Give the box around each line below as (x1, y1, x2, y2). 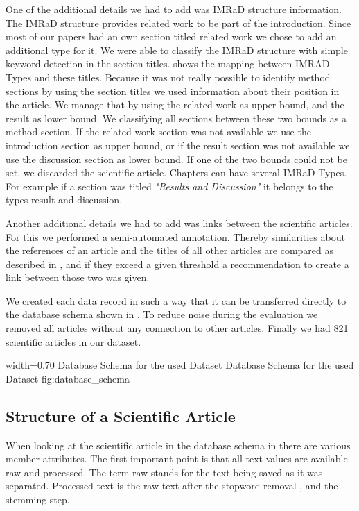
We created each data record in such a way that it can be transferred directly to (6, 293, 347, 308)
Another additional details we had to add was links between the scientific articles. (6, 215, 353, 230)
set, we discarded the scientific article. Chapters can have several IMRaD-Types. (6, 165, 347, 180)
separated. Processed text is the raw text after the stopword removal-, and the (6, 478, 338, 493)
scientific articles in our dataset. (6, 334, 141, 349)
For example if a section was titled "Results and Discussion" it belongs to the (6, 178, 333, 193)
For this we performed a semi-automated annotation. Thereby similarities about (6, 229, 345, 244)
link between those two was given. (6, 270, 150, 285)
